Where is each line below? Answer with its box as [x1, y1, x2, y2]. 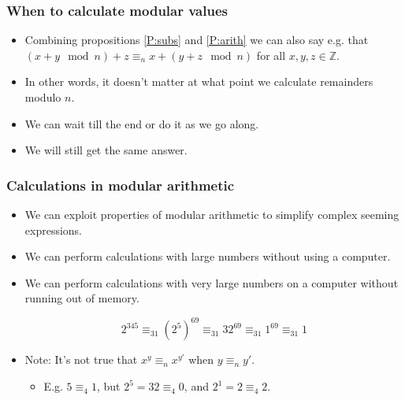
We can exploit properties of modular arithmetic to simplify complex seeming [24, 206, 399, 222]
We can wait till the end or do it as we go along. [24, 115, 259, 131]
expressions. [24, 221, 83, 238]
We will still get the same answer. [24, 142, 188, 158]
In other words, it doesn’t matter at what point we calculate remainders [24, 73, 373, 90]
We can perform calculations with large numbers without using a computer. [24, 248, 391, 265]
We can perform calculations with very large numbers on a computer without [24, 274, 399, 291]
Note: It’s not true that [24, 351, 138, 368]
